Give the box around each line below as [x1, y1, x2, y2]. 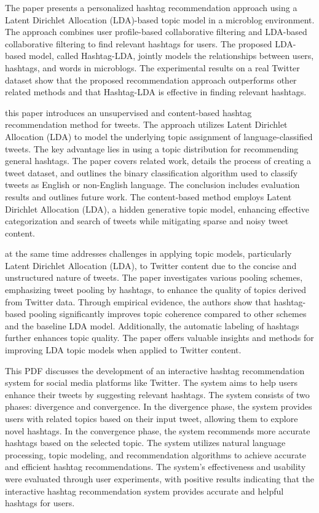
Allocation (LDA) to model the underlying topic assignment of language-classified [5, 130, 313, 143]
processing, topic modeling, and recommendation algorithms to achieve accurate [5, 448, 306, 461]
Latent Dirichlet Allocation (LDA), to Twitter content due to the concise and [5, 259, 297, 272]
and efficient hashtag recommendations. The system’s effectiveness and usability [5, 460, 306, 473]
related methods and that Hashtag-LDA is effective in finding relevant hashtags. [5, 85, 307, 98]
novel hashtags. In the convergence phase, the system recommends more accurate [5, 424, 310, 437]
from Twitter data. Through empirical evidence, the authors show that [5, 295, 271, 308]
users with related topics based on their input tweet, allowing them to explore [5, 412, 298, 425]
